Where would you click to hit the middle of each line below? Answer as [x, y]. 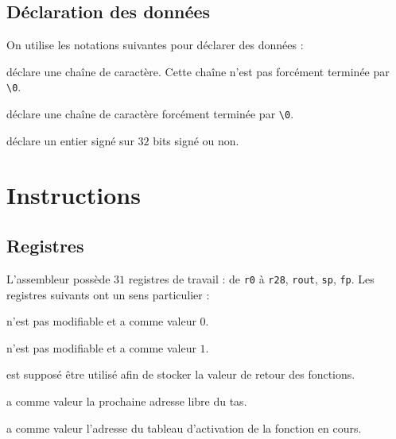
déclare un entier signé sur [70, 140]
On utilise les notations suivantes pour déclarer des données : [155, 45]
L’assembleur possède [58, 278]
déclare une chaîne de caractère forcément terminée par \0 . [150, 114]
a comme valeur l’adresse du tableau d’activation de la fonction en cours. [184, 427]
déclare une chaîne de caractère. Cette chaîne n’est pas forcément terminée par [198, 71]
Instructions [74, 195]
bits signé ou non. [196, 140]
